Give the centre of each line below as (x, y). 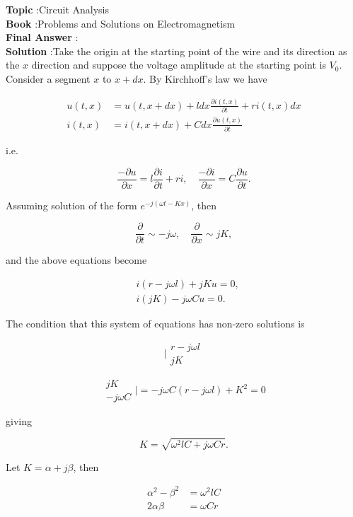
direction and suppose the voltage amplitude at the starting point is (179, 65)
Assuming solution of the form (71, 205)
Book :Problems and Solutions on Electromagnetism (121, 23)
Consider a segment (48, 78)
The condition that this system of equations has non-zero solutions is (155, 323)
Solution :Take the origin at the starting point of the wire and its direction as (176, 51)
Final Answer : (42, 37)
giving (19, 420)
